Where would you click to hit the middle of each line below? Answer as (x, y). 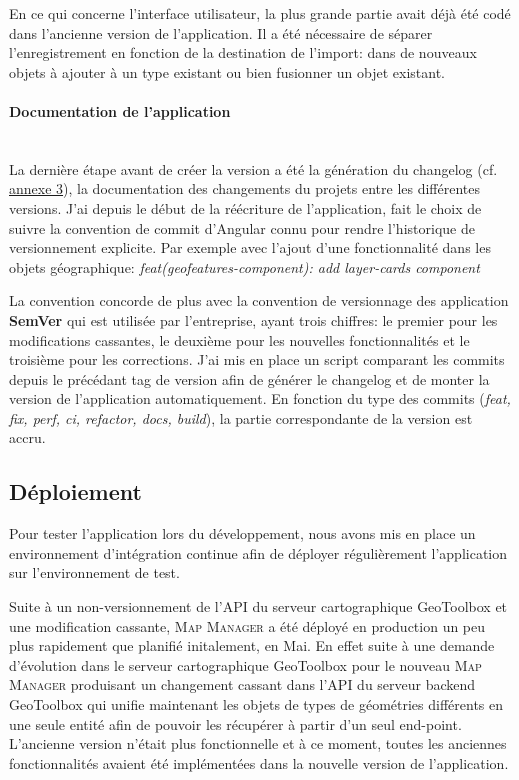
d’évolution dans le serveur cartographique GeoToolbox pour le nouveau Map (245, 664)
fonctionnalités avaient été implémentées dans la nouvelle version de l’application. (259, 762)
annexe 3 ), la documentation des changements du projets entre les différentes (245, 188)
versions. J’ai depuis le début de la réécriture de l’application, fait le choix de (245, 207)
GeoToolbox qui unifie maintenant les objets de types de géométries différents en (256, 704)
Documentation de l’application (120, 110)
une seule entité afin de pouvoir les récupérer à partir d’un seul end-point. (235, 723)
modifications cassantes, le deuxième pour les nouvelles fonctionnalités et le (239, 339)
